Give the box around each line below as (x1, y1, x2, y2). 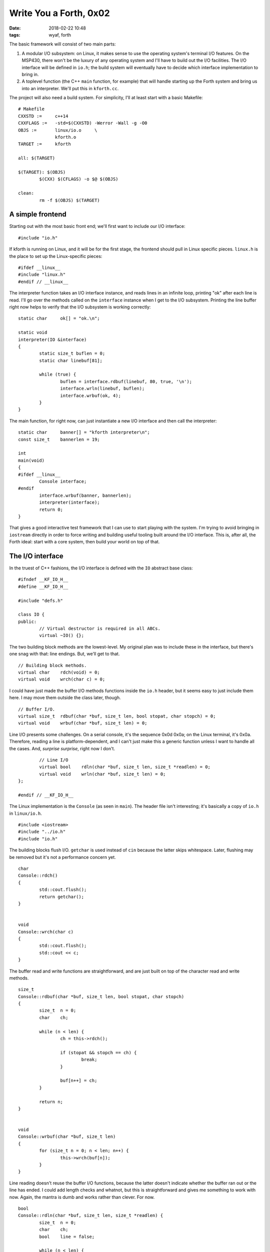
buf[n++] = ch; (60, 1078, 97, 1084)
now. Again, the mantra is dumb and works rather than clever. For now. (9, 1194, 155, 1200)
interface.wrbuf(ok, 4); (60, 393, 121, 398)
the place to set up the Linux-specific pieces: (9, 253, 102, 259)
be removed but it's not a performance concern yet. (9, 854, 116, 860)
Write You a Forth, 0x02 (9, 8, 110, 19)
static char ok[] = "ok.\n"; (18, 316, 100, 322)
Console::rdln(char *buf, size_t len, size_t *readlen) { (18, 1212, 163, 1218)
